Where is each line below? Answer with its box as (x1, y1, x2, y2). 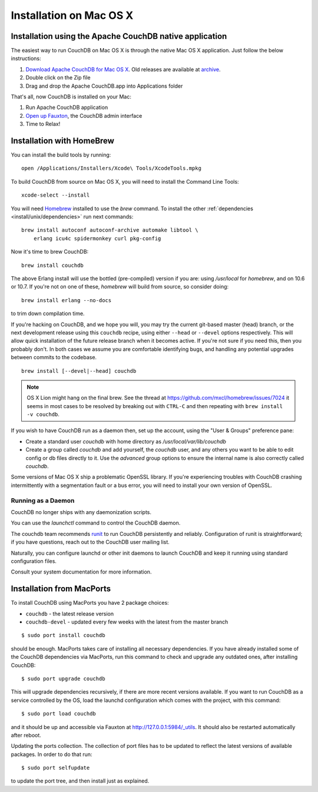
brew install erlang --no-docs (21, 297, 112, 303)
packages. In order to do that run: (11, 751, 92, 758)
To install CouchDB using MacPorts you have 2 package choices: (11, 599, 169, 607)
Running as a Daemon (11, 496, 75, 505)
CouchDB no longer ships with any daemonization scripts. (11, 508, 152, 515)
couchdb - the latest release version (25, 610, 114, 617)
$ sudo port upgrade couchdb (21, 675, 105, 682)
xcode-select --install (21, 192, 90, 198)
